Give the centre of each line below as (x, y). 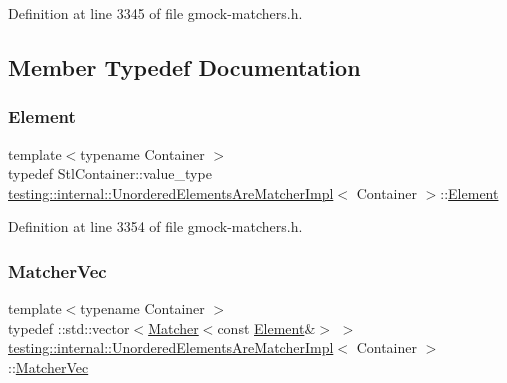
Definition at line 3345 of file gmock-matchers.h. (155, 13)
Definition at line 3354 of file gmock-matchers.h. (155, 226)
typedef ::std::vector (69, 327)
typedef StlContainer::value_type (110, 173)
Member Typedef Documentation (184, 66)
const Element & (266, 327)
